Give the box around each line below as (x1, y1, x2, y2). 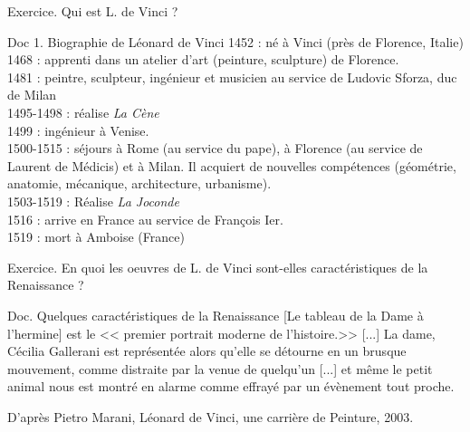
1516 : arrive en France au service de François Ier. (7, 209, 283, 228)
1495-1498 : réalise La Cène (7, 102, 159, 121)
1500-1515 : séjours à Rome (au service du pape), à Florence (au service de (7, 139, 423, 158)
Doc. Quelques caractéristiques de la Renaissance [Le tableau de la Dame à (7, 305, 424, 324)
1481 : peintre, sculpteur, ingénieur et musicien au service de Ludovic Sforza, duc (7, 67, 457, 86)
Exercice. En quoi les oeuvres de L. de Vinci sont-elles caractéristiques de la (7, 257, 428, 276)
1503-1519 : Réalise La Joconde (7, 191, 179, 210)
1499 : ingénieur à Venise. (7, 120, 149, 139)
